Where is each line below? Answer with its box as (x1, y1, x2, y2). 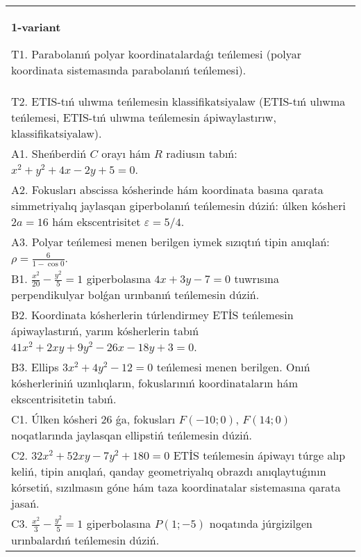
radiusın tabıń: (166, 145, 237, 161)
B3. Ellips (11, 359, 59, 376)
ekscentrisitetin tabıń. (11, 391, 117, 407)
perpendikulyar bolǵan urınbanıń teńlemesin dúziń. (11, 286, 260, 303)
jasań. (11, 495, 40, 512)
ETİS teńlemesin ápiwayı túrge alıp (173, 447, 346, 464)
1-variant (11, 19, 61, 35)
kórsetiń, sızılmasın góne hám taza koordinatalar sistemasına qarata (11, 479, 341, 496)
